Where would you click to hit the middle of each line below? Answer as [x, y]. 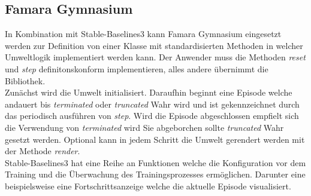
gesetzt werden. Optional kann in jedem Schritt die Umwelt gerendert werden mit [155, 139]
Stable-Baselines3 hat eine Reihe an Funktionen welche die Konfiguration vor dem [155, 162]
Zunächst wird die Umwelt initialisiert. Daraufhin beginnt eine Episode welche [149, 92]
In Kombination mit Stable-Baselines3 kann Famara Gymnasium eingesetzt [143, 34]
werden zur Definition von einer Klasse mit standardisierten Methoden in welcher [154, 45]
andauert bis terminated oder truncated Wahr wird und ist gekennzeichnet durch [152, 104]
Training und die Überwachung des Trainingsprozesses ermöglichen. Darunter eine [155, 174]
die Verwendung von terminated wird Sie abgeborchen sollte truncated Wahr [144, 127]
